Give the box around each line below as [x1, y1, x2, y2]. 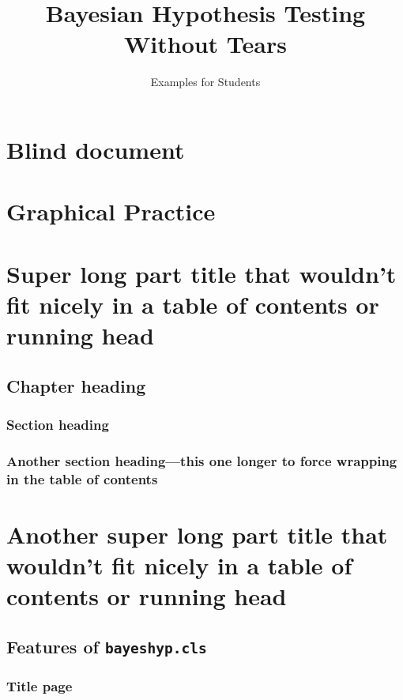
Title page [6, 676, 73, 695]
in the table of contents [6, 469, 158, 488]
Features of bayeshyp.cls [6, 634, 207, 658]
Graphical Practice [6, 195, 216, 228]
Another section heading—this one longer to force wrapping [6, 450, 397, 470]
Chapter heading [6, 373, 146, 397]
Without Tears [124, 28, 287, 60]
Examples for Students [150, 73, 261, 90]
